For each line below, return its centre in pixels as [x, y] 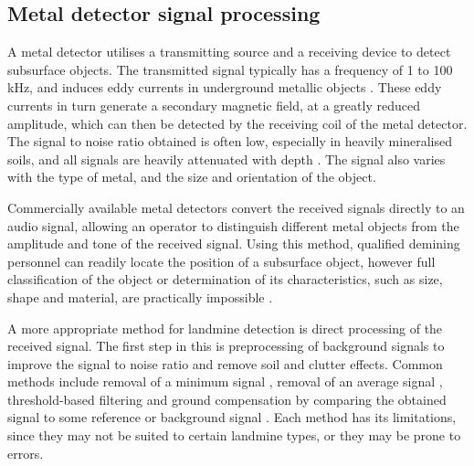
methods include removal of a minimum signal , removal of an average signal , [225, 381]
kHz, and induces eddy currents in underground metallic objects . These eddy [225, 87]
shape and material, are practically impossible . [140, 297]
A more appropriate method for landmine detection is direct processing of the [225, 328]
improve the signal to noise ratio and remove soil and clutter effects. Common [225, 363]
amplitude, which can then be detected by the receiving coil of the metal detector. [237, 123]
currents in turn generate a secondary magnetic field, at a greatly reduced [214, 105]
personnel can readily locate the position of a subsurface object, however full [221, 261]
